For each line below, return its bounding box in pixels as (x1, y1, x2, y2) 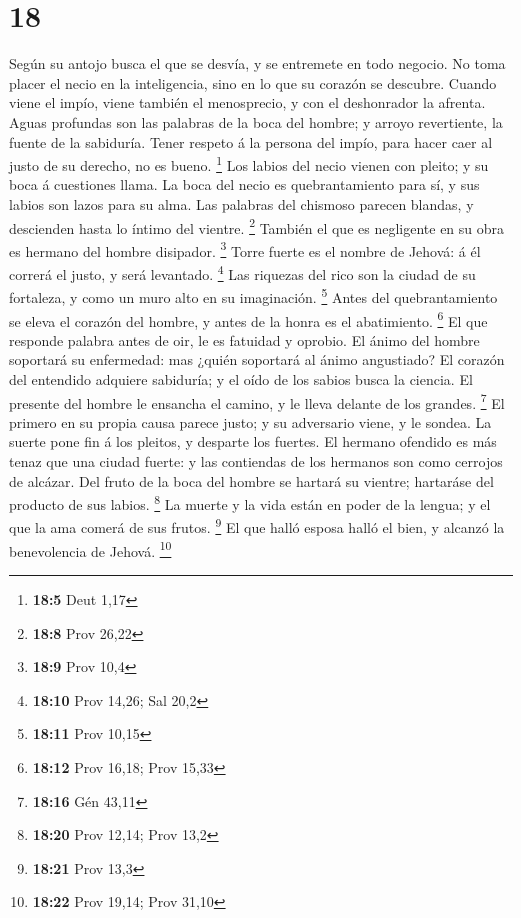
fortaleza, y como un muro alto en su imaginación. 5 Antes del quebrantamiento (9, 284, 498, 307)
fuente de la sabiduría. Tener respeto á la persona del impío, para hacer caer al (9, 131, 493, 152)
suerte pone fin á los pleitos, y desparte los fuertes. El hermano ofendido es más (9, 431, 497, 452)
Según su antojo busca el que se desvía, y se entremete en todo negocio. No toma (9, 53, 506, 74)
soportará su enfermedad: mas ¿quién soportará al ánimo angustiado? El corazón (9, 349, 505, 370)
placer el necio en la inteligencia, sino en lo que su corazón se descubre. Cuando (9, 72, 497, 93)
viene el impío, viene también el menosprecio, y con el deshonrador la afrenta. (9, 92, 486, 113)
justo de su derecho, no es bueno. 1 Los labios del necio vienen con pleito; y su (9, 152, 489, 175)
